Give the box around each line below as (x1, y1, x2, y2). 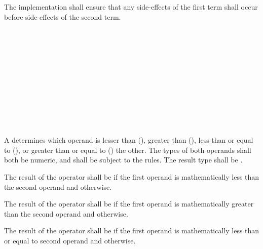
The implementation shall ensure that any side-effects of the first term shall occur (4, 2, 258, 12)
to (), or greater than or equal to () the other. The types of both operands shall (4, 144, 251, 155)
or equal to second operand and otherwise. (4, 235, 136, 245)
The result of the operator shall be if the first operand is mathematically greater (4, 198, 254, 209)
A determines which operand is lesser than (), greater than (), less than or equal (4, 135, 253, 145)
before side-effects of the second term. (4, 11, 121, 22)
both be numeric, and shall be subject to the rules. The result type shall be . (4, 154, 243, 165)
